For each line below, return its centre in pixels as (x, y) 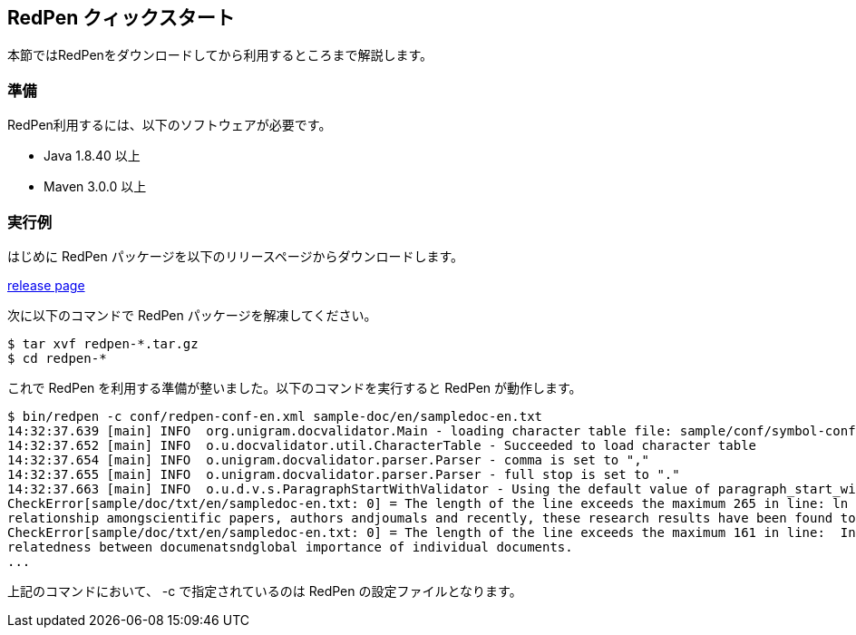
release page (46, 285)
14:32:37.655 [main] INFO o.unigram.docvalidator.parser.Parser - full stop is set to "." (344, 474)
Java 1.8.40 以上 (92, 156)
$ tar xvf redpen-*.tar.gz (103, 343)
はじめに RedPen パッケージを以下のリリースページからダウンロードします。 (236, 256)
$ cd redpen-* (57, 358)
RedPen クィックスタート (121, 18)
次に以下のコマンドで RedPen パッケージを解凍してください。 (192, 315)
